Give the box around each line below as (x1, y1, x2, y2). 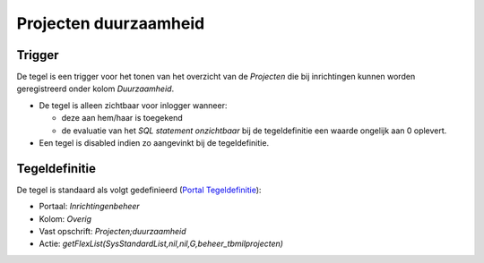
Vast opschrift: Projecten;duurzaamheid (39, 226, 186, 237)
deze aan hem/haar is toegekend (61, 113, 183, 123)
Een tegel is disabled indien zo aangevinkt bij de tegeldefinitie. (39, 138, 269, 148)
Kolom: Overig (39, 213, 92, 224)
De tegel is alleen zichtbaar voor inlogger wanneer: (39, 99, 228, 111)
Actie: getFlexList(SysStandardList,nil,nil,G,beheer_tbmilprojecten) (39, 238, 284, 250)
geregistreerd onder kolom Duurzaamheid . (16, 83, 175, 94)
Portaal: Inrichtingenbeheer (39, 201, 141, 212)
